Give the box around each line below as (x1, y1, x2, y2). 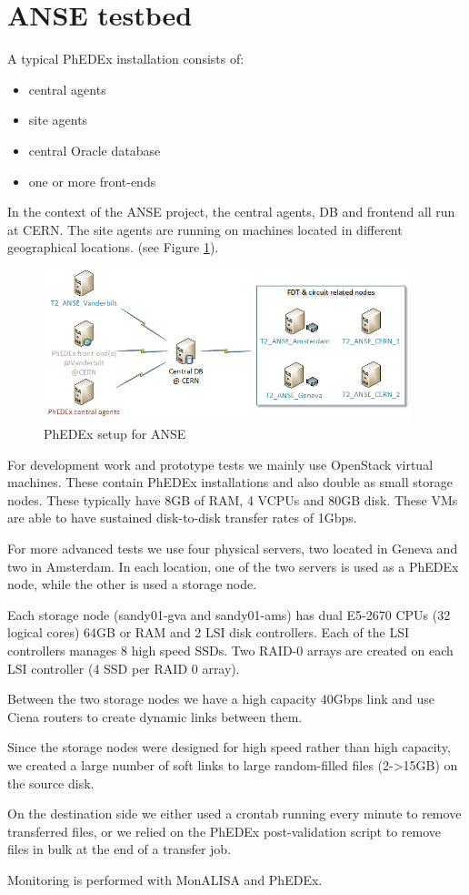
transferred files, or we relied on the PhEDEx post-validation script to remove (7, 821, 441, 840)
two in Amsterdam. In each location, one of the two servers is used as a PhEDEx (7, 556, 459, 575)
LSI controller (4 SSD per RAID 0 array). (7, 658, 240, 677)
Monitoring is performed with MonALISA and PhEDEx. (7, 870, 323, 889)
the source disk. (7, 773, 95, 792)
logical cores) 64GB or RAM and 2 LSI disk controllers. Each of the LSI (7, 623, 410, 642)
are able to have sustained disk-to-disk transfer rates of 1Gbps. (7, 508, 357, 527)
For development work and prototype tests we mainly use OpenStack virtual (7, 454, 434, 473)
